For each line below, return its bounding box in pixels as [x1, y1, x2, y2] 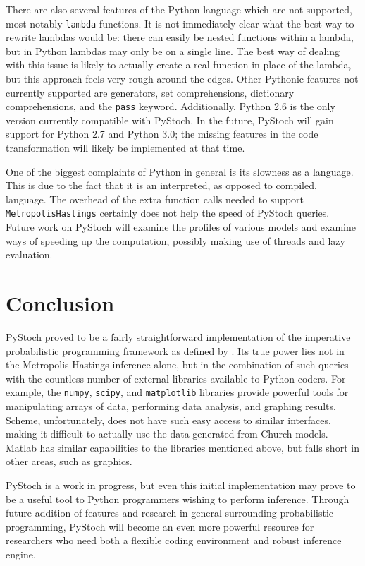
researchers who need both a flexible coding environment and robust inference [6, 533, 342, 548]
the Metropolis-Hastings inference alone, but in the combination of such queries [6, 357, 349, 372]
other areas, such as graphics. [6, 454, 132, 469]
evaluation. [6, 247, 53, 262]
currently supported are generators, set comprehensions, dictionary [6, 85, 295, 100]
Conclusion [6, 289, 115, 318]
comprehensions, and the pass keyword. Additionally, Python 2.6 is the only [6, 99, 335, 114]
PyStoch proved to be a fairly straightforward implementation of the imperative [6, 330, 351, 344]
